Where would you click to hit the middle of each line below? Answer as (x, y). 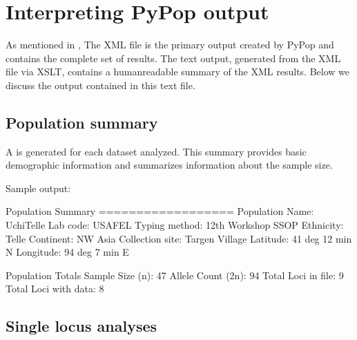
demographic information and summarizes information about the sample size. (169, 165)
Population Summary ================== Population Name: (160, 211)
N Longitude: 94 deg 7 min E (67, 252)
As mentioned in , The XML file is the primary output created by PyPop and (170, 45)
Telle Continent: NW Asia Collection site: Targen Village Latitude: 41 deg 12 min (179, 238)
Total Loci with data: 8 (55, 289)
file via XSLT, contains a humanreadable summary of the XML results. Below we (177, 72)
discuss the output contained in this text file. (100, 85)
